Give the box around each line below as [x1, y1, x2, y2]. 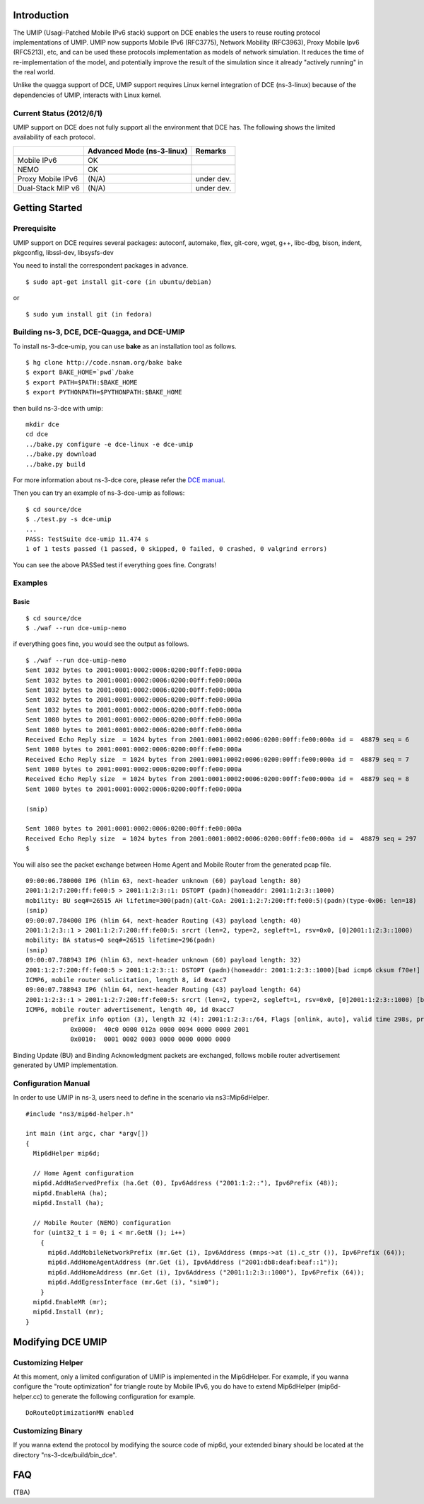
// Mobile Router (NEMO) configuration [33, 1219, 171, 1226]
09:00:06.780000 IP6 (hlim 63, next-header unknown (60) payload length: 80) [25, 877, 302, 884]
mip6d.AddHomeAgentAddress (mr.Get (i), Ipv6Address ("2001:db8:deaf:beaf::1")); [47, 1258, 339, 1267]
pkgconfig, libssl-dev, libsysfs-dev [13, 248, 114, 256]
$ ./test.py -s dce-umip [25, 515, 112, 523]
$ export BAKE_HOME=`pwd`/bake [25, 368, 134, 377]
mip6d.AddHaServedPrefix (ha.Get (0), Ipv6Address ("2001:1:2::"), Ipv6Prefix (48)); [33, 1179, 339, 1187]
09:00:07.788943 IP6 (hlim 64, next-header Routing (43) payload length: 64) [25, 986, 302, 994]
